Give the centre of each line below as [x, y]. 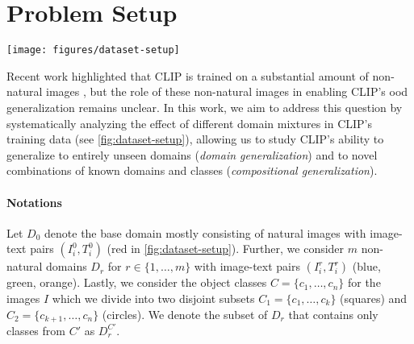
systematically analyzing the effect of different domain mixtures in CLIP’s [190, 123]
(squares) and [374, 298]
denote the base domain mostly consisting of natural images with [205, 232]
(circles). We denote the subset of [185, 314]
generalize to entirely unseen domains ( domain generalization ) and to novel [192, 154]
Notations [34, 202]
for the [364, 282]
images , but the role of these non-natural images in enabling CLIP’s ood [227, 91]
